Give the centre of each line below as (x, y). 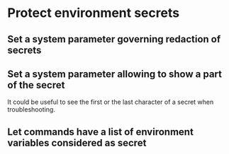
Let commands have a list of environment (100, 132)
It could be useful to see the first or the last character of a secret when (111, 102)
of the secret (36, 85)
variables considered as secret (77, 143)
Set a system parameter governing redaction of (114, 39)
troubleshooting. (31, 109)
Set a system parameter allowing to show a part (114, 74)
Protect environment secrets (93, 13)
